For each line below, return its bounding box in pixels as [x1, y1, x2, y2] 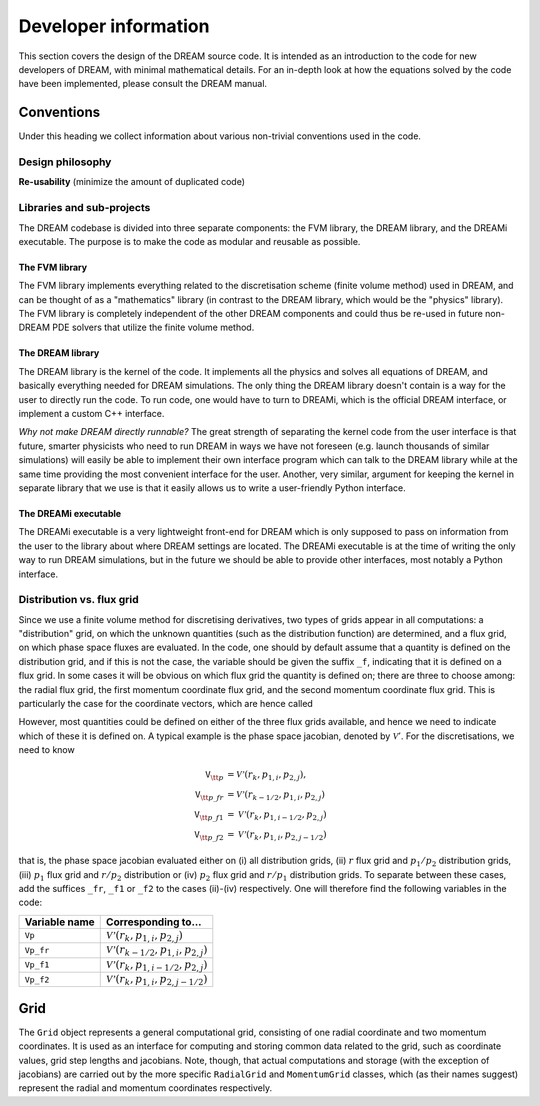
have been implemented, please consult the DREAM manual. [18, 78, 268, 90]
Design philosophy [18, 155, 112, 169]
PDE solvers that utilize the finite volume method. [51, 321, 255, 334]
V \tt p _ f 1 [194, 808, 224, 822]
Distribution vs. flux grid [18, 593, 139, 607]
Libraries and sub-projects [18, 201, 151, 215]
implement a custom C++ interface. [18, 408, 165, 420]
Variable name [24, 915, 95, 929]
